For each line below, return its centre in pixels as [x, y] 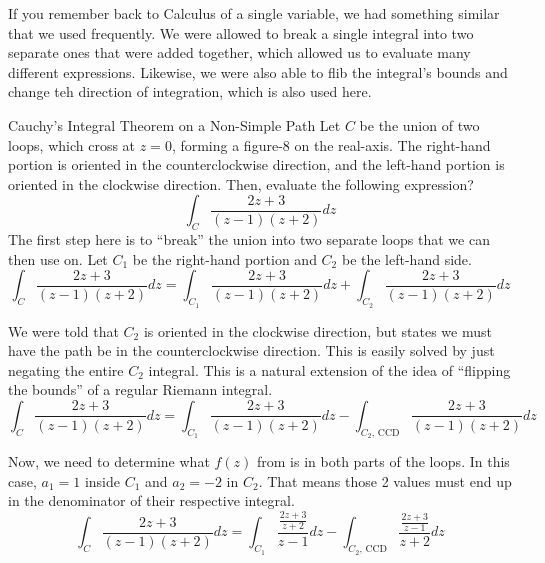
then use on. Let [58, 258]
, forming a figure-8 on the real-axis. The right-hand [331, 144]
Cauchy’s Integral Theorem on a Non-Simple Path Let [174, 124]
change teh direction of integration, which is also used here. [190, 91]
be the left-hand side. [406, 258]
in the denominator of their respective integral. [151, 500]
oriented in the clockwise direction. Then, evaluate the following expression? [241, 183]
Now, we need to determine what [109, 461]
